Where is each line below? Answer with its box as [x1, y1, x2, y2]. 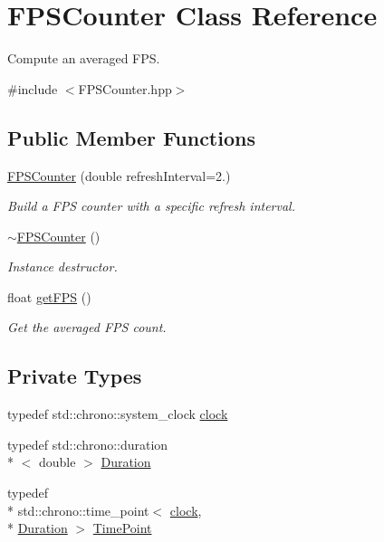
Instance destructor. [7, 257, 118, 276]
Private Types [7, 362, 142, 390]
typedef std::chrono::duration [7, 434, 168, 453]
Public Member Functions [7, 123, 255, 151]
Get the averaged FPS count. [7, 318, 167, 337]
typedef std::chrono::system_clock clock [7, 404, 228, 423]
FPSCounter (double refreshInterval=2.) [7, 166, 231, 185]
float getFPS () [7, 287, 91, 306]
